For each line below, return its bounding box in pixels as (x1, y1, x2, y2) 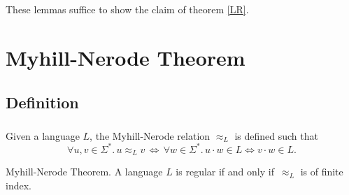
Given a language (6, 128, 80, 143)
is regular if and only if (176, 164, 274, 179)
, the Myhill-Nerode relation (90, 128, 211, 143)
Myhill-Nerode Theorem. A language (6, 164, 163, 179)
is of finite (300, 164, 343, 179)
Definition (6, 91, 79, 113)
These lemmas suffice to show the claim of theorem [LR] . (6, 2, 249, 17)
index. (6, 178, 31, 192)
